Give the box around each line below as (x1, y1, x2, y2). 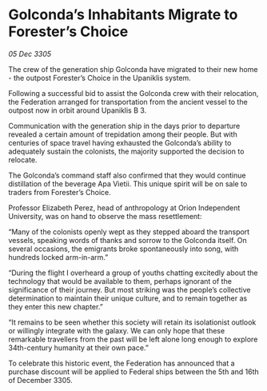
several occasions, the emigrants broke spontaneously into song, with (8, 244, 239, 253)
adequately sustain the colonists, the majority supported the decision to (8, 146, 245, 156)
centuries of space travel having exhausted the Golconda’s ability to (8, 138, 232, 147)
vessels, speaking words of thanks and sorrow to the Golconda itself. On (8, 235, 248, 245)
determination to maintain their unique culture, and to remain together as (8, 293, 248, 303)
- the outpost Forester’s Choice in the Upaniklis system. (8, 73, 192, 82)
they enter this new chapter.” (8, 301, 104, 311)
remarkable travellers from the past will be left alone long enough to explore (8, 334, 258, 344)
